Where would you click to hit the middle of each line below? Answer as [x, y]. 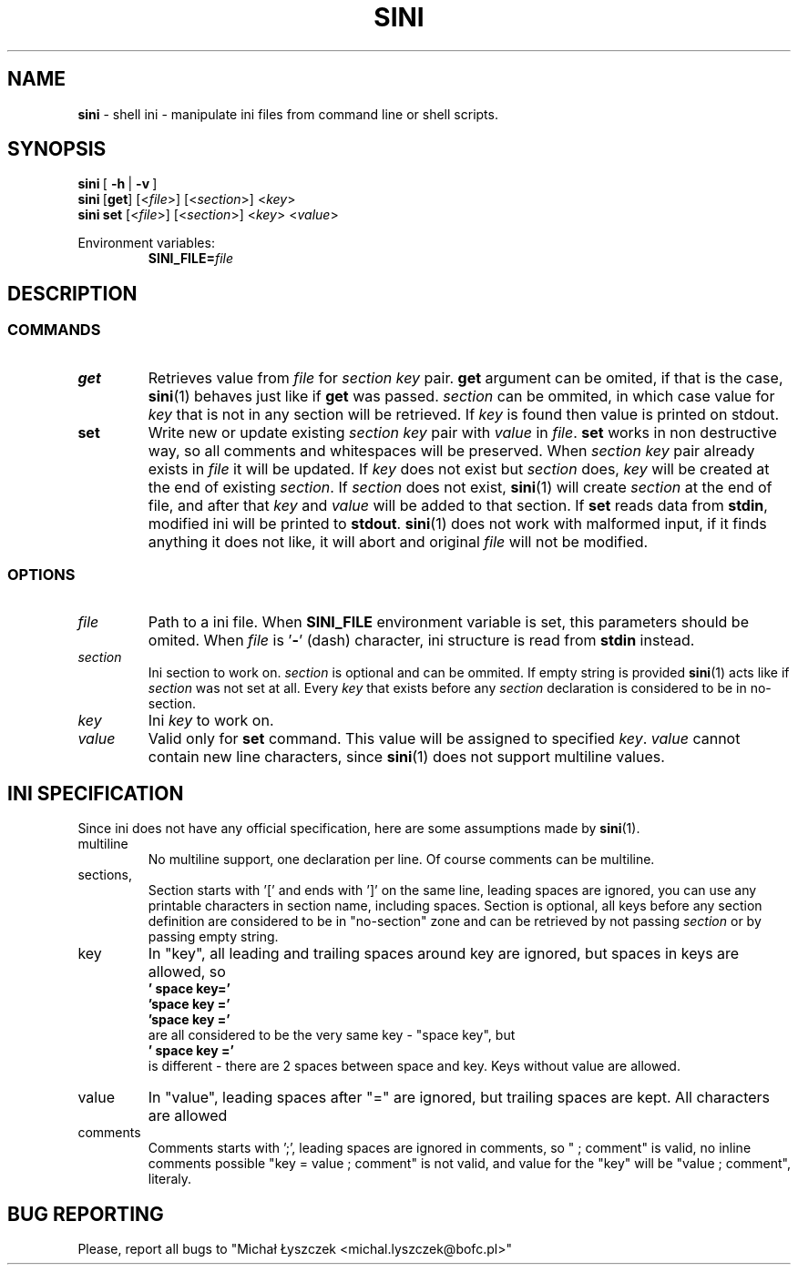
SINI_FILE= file [191, 259]
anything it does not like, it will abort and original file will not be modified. [398, 541]
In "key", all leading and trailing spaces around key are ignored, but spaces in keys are [444, 954]
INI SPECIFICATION [96, 793]
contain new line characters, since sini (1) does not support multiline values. [406, 757]
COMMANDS [54, 330]
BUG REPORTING [86, 1214]
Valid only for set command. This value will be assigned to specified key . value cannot [444, 739]
